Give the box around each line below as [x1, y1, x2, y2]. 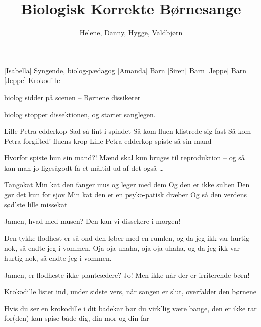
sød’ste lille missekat [4, 199, 68, 209]
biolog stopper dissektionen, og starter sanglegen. [4, 109, 156, 119]
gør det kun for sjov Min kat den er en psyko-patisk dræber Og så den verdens [4, 189, 247, 200]
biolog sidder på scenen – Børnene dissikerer [4, 92, 141, 102]
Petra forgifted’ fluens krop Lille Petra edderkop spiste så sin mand [4, 135, 212, 146]
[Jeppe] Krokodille [4, 75, 60, 86]
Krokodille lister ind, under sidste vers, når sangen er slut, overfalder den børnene [4, 286, 256, 297]
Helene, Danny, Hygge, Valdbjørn [79, 27, 183, 38]
